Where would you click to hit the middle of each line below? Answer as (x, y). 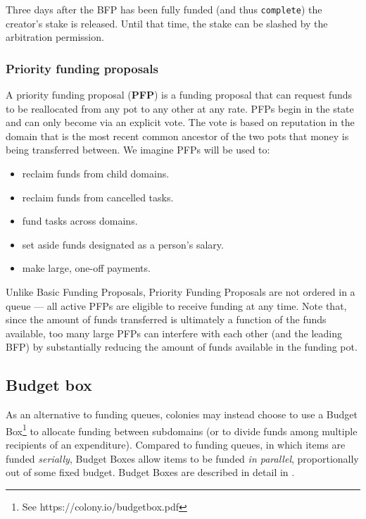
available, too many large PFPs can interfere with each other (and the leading (174, 333)
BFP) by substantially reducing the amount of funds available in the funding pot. (182, 347)
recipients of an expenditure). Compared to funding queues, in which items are (176, 445)
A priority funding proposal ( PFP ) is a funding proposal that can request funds (179, 95)
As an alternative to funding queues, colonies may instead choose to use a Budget (182, 414)
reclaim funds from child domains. (96, 174)
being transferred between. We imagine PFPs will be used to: (138, 150)
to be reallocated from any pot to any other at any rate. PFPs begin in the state (180, 108)
